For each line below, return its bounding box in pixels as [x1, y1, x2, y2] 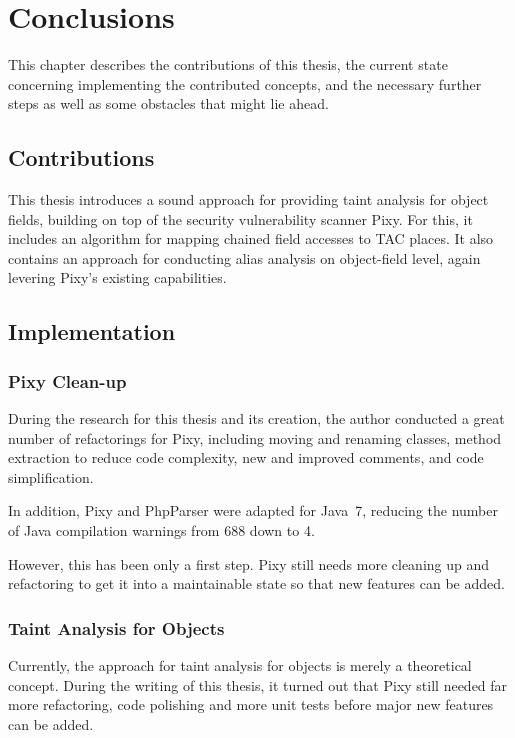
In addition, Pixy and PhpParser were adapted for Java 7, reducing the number [8, 500, 498, 521]
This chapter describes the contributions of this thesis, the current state [8, 54, 448, 75]
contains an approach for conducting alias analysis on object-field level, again [8, 247, 481, 268]
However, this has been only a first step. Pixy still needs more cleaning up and [8, 553, 490, 574]
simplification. [8, 466, 94, 487]
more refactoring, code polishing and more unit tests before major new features [8, 694, 494, 715]
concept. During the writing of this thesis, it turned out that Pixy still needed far [8, 674, 508, 695]
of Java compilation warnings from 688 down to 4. [8, 520, 315, 541]
